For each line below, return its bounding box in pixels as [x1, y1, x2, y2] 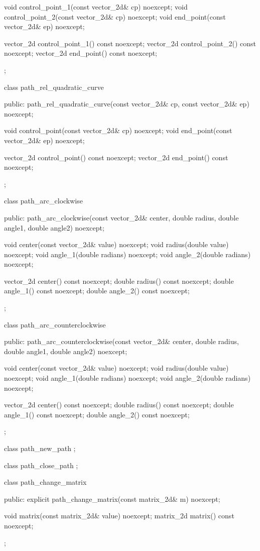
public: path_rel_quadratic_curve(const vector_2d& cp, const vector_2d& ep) [4, 98, 249, 109]
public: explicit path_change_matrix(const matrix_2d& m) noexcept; [4, 493, 220, 504]
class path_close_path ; [4, 460, 78, 470]
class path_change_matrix [4, 477, 87, 487]
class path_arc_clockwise [4, 195, 83, 206]
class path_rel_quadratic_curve [4, 81, 104, 92]
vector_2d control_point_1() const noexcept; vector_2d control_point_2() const [4, 38, 256, 48]
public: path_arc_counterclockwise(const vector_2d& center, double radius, [4, 336, 239, 347]
